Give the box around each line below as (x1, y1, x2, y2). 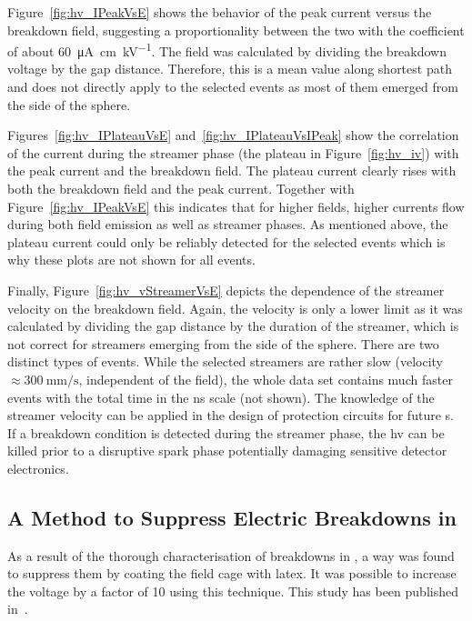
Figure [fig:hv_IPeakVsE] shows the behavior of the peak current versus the (7, 3, 432, 21)
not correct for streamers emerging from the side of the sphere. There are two (7, 334, 439, 353)
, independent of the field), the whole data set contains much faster (78, 369, 453, 388)
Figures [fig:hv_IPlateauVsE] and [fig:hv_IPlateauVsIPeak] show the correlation (7, 125, 459, 145)
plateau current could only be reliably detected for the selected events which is (7, 232, 446, 251)
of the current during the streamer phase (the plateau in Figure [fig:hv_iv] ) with (7, 143, 459, 162)
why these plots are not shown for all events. (7, 250, 256, 269)
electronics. (7, 458, 69, 477)
